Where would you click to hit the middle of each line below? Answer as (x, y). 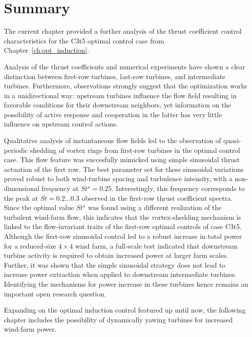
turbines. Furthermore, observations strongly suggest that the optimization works (126, 86)
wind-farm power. (30, 329)
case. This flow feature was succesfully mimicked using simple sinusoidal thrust (122, 159)
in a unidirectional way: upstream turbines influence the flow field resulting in (120, 95)
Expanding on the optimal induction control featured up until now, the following (125, 310)
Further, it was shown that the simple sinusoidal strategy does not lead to (115, 264)
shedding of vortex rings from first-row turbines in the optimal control (135, 150)
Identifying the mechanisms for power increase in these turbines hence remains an (126, 284)
